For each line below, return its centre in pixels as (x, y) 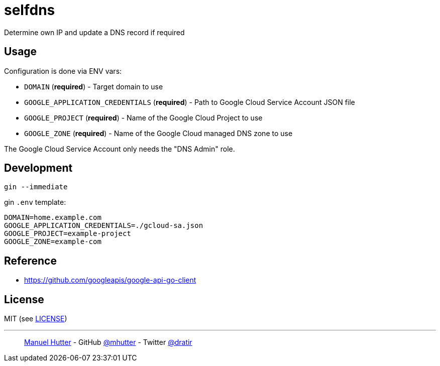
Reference (30, 261)
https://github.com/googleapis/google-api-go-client (110, 280)
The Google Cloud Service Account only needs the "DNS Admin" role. (120, 149)
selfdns (30, 10)
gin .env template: (35, 202)
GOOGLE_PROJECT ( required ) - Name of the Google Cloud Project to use (143, 117)
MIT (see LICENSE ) (36, 319)
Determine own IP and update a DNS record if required (94, 32)
